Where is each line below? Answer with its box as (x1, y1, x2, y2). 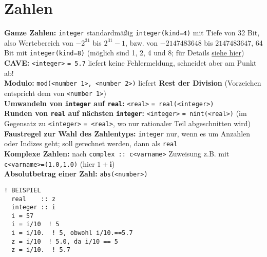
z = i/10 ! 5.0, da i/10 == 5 (11, 238, 118, 245)
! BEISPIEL (4, 186, 41, 194)
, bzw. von (125, 37, 158, 48)
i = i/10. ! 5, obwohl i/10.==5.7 (11, 229, 133, 237)
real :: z (11, 195, 56, 203)
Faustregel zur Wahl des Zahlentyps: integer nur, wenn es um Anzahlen (4, 128, 251, 139)
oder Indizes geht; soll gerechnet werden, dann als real (4, 138, 178, 149)
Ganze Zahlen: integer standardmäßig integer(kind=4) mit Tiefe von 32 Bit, (4, 27, 260, 38)
